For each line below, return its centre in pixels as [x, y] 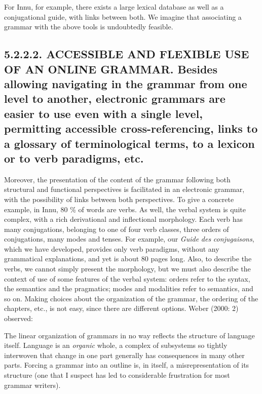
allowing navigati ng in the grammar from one [126, 83]
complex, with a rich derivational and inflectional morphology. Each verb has [124, 219]
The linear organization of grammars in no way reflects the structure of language [129, 335]
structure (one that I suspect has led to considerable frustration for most [117, 375]
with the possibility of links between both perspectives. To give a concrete [119, 199]
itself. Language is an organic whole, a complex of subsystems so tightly [116, 345]
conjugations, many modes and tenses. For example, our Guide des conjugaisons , [129, 239]
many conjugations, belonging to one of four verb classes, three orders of [117, 229]
